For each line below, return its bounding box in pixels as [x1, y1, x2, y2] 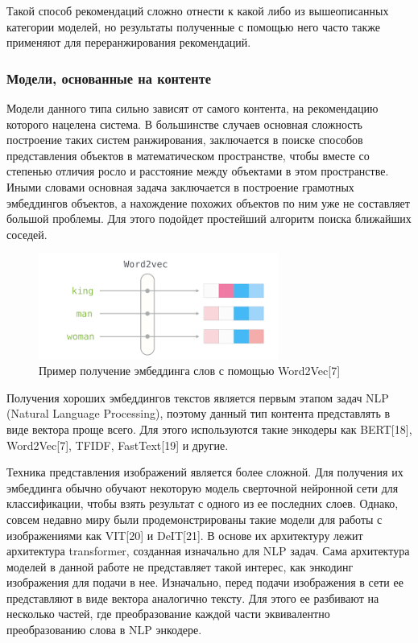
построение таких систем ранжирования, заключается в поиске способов [6, 131, 363, 148]
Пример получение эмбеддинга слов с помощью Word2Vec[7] [39, 362, 341, 379]
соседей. [6, 225, 48, 242]
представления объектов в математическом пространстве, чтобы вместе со [6, 146, 370, 163]
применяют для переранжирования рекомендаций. [6, 34, 251, 51]
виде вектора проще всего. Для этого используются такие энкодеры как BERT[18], [6, 420, 412, 437]
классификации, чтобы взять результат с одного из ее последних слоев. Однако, [6, 495, 399, 512]
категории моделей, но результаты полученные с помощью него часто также [6, 18, 381, 35]
